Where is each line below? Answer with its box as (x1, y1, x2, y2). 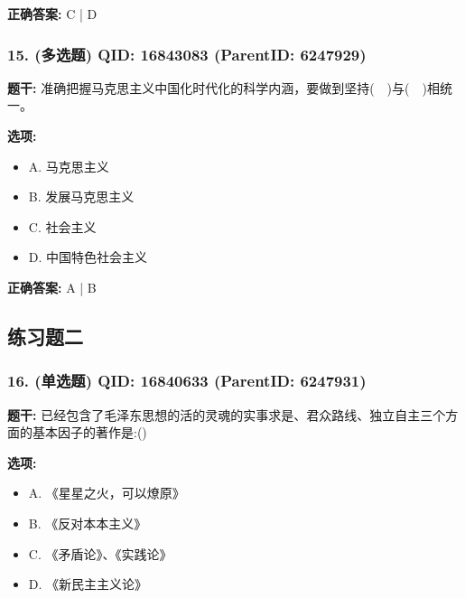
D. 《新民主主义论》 (28, 575, 148, 593)
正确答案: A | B (7, 277, 97, 296)
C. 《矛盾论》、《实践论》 (28, 544, 172, 563)
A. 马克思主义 (28, 156, 109, 175)
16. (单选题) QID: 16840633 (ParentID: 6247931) (7, 369, 367, 392)
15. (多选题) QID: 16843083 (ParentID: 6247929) (7, 42, 367, 65)
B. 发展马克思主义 (28, 187, 135, 206)
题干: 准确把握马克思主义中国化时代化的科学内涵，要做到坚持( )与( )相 (7, 78, 440, 97)
